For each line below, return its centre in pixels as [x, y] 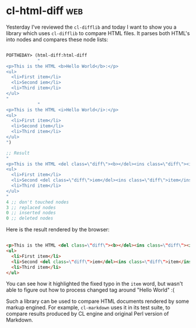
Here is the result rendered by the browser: [58, 230]
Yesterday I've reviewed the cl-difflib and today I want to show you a [91, 27]
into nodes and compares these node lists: [57, 39]
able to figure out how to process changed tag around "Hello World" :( [90, 290]
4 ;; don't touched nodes [37, 202]
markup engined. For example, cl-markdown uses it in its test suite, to [88, 307]
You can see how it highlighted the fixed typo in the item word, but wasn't [94, 284]
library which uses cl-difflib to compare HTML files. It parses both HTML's [98, 33]
